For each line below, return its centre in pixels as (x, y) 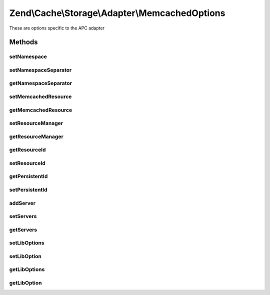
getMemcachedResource (41, 110)
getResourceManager (36, 136)
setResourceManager (36, 123)
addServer (22, 203)
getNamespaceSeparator (41, 83)
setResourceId (27, 163)
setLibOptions (27, 243)
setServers (23, 216)
